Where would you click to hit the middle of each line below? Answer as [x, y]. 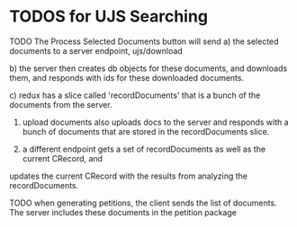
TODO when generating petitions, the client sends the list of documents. [143, 203]
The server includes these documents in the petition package [123, 212]
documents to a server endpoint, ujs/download [96, 50]
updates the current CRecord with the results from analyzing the [128, 176]
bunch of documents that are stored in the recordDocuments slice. [146, 131]
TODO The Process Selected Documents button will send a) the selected [144, 41]
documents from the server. [61, 104]
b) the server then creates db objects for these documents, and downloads [148, 68]
